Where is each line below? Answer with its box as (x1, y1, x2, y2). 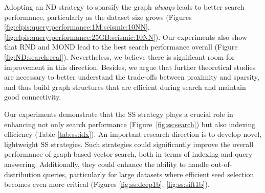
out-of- (211, 158, 232, 169)
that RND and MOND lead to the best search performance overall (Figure (4, 41, 238, 52)
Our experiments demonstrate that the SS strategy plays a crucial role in (4, 108, 233, 119)
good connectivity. (4, 91, 61, 102)
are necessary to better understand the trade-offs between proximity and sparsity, (4, 71, 259, 82)
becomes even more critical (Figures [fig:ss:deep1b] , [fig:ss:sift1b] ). (4, 179, 210, 189)
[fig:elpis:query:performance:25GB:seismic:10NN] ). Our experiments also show (4, 31, 248, 42)
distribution (4, 168, 41, 179)
